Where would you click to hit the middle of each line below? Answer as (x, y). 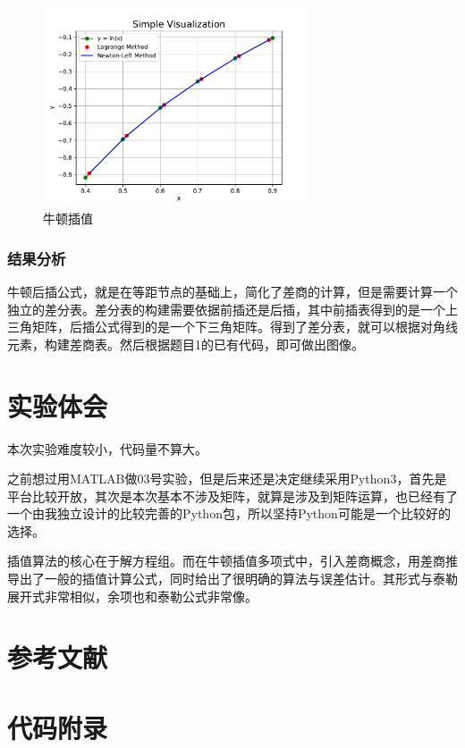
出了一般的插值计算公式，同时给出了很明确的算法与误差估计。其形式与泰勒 (238, 579)
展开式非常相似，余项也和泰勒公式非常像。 (132, 596)
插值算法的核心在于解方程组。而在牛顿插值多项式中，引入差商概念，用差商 (226, 561)
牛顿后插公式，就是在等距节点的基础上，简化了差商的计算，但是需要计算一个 (232, 291)
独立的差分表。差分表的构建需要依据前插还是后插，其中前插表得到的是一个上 (232, 309)
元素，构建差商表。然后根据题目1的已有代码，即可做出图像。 (186, 344)
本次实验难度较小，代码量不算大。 (107, 448)
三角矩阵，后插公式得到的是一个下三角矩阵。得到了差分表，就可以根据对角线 (232, 327)
